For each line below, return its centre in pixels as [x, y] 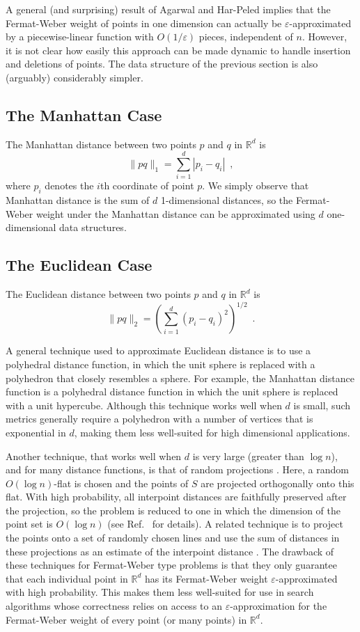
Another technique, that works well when [94, 456]
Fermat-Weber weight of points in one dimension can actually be [144, 23]
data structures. [93, 227]
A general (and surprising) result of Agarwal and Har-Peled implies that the [168, 9]
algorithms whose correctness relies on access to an [114, 606]
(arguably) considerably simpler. [75, 77]
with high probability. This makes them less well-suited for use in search [160, 592]
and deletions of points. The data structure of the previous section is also [162, 64]
